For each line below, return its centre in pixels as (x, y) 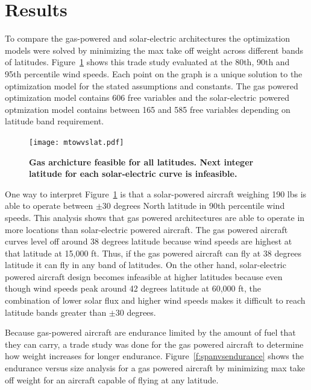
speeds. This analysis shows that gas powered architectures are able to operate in (155, 217)
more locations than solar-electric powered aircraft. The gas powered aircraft (146, 229)
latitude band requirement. (55, 121)
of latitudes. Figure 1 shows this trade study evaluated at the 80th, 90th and (147, 62)
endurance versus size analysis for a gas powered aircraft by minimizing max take (155, 368)
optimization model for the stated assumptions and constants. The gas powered (152, 85)
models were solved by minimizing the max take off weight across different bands (154, 50)
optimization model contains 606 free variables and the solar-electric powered (147, 97)
